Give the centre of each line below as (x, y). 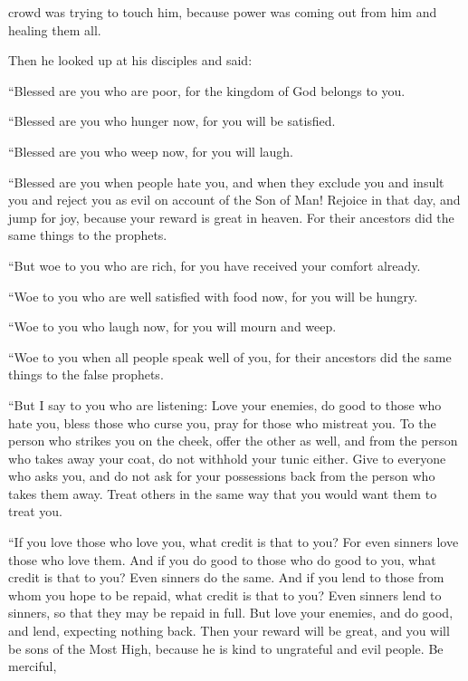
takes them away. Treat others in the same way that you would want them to (223, 493)
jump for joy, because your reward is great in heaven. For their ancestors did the (231, 217)
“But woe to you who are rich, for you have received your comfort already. (215, 265)
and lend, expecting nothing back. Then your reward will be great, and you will (229, 631)
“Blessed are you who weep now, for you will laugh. (151, 151)
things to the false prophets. (86, 374)
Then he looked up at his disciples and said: (130, 60)
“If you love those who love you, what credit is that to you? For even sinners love (234, 542)
